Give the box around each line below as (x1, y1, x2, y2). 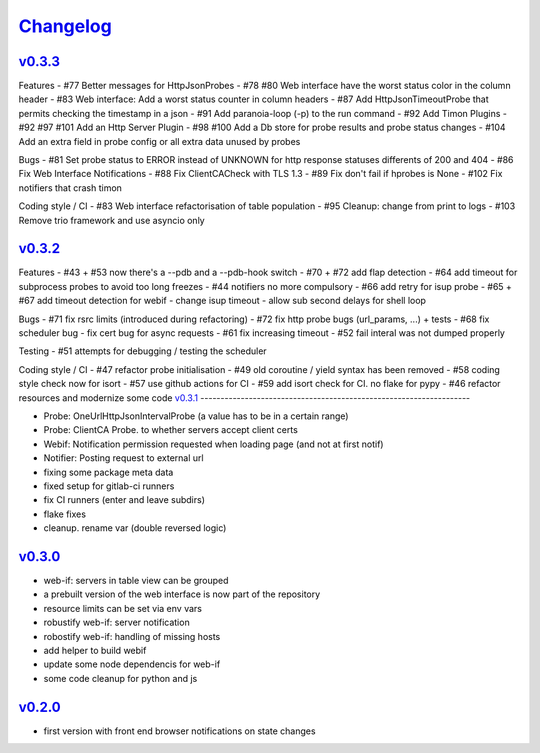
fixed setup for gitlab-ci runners (43, 480, 175, 492)
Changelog (18, 15, 112, 37)
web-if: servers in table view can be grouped (43, 575, 229, 587)
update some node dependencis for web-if (43, 658, 221, 670)
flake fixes (43, 508, 87, 520)
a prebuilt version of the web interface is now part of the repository (43, 588, 321, 600)
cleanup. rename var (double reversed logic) (43, 522, 227, 534)
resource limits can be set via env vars (43, 602, 202, 614)
